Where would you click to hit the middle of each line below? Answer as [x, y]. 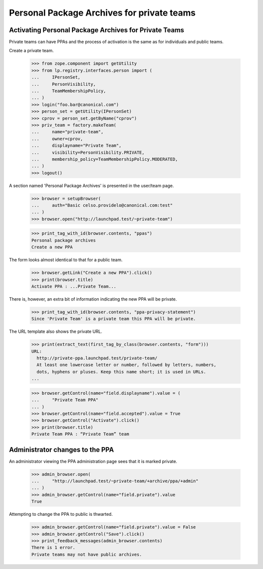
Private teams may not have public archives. [87, 554]
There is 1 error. [53, 548]
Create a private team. [31, 51]
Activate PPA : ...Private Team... [74, 286]
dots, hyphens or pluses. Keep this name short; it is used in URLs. [122, 372]
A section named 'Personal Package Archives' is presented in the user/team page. [92, 185]
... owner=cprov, [57, 139]
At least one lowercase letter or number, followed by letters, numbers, [127, 365]
